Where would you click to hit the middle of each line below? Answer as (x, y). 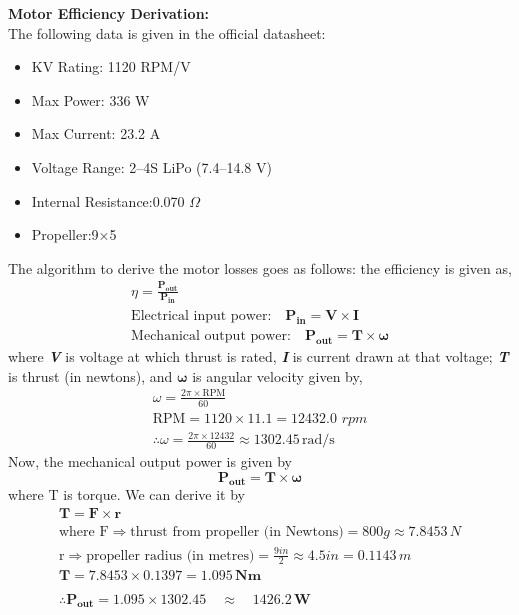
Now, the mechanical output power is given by (150, 461)
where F (83, 532)
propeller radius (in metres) (170, 555)
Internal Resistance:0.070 (108, 200)
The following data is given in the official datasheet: (167, 32)
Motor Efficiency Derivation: (109, 13)
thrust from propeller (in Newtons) (237, 532)
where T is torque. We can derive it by (127, 494)
